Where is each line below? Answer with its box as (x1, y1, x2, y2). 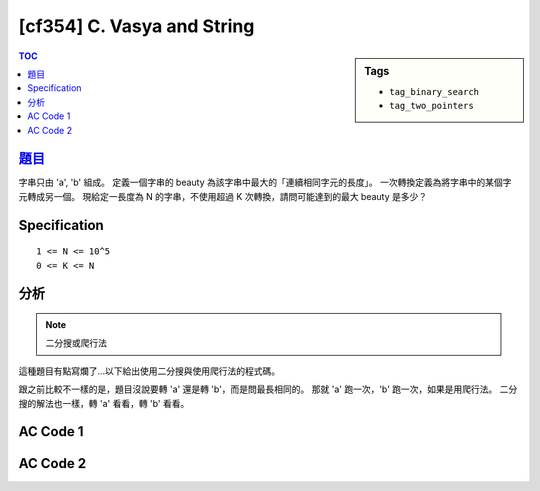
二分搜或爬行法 (45, 337, 107, 349)
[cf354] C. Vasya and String (18, 15, 255, 37)
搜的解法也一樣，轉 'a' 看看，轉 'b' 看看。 (18, 397, 190, 409)
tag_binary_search (389, 86, 480, 97)
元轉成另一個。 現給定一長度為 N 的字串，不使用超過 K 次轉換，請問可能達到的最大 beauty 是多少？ (18, 190, 428, 202)
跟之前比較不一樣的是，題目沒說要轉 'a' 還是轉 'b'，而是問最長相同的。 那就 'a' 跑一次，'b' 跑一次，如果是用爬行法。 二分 (18, 383, 518, 395)
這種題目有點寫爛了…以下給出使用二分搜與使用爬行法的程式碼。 (18, 365, 281, 377)
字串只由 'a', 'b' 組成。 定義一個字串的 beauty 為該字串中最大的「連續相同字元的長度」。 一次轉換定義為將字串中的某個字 (18, 176, 512, 189)
